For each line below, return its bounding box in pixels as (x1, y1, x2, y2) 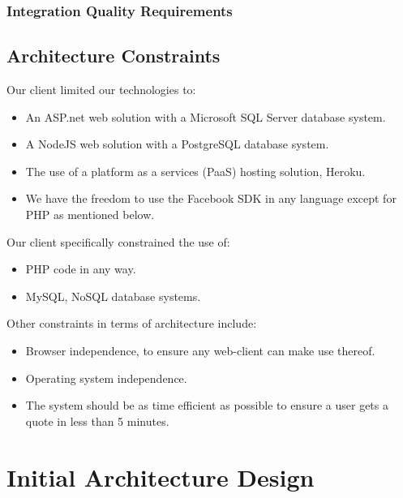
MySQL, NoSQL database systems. (25, 287, 201, 304)
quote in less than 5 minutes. (25, 412, 169, 429)
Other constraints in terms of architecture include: (6, 315, 257, 332)
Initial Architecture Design (6, 460, 315, 493)
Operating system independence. (25, 369, 187, 386)
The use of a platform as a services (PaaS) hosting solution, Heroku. (25, 162, 366, 179)
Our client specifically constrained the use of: (6, 233, 230, 250)
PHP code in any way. (25, 260, 136, 277)
